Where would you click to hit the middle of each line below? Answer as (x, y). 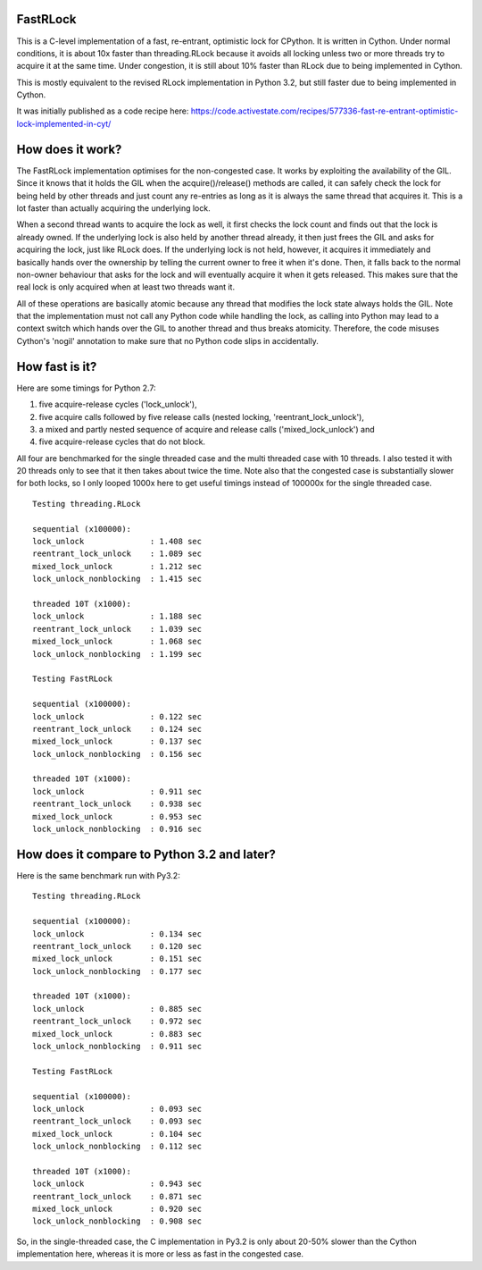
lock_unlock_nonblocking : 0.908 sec (117, 1221)
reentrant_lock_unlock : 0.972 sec (117, 1022)
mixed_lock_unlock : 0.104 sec (117, 1134)
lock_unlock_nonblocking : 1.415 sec (117, 579)
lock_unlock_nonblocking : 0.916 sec (117, 829)
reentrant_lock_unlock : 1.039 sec (117, 629)
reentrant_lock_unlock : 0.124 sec (117, 729)
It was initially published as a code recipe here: (103, 111)
